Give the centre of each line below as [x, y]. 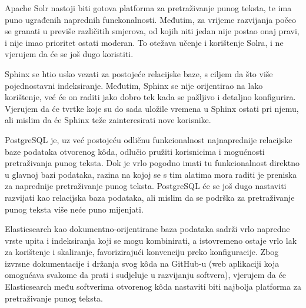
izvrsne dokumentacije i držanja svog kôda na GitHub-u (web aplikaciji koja [142, 263]
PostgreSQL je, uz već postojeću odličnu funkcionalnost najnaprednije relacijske [149, 139]
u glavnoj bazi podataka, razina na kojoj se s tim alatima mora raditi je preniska [151, 174]
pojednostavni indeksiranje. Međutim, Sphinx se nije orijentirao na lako [134, 85]
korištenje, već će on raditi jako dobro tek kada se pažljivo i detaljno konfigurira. [150, 97]
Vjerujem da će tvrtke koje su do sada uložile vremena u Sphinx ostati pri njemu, [152, 108]
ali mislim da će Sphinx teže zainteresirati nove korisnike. [108, 120]
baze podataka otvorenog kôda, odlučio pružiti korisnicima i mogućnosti [135, 151]
